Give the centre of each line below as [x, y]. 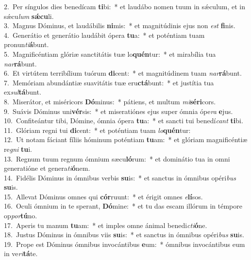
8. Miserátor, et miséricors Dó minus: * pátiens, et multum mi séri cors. [110, 101]
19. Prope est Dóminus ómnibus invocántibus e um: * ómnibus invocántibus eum [125, 244]
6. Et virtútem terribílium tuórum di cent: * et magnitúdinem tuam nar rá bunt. [123, 73]
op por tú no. [21, 216]
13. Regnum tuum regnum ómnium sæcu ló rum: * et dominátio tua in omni [117, 158]
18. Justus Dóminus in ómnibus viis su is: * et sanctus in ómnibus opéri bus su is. [124, 235]
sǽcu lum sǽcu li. [29, 16]
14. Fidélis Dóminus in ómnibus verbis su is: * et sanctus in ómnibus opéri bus [120, 177]
